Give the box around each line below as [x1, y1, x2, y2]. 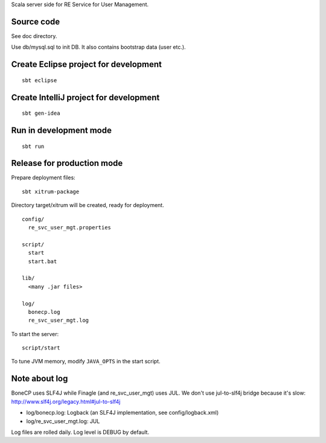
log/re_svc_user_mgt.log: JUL [26, 417, 100, 425]
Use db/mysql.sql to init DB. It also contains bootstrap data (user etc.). [11, 43, 187, 51]
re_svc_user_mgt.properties [28, 224, 112, 231]
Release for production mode [11, 158, 123, 168]
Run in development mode [11, 125, 112, 135]
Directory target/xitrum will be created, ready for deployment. [11, 202, 164, 209]
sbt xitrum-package [22, 188, 80, 195]
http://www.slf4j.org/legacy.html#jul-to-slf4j [11, 398, 121, 405]
